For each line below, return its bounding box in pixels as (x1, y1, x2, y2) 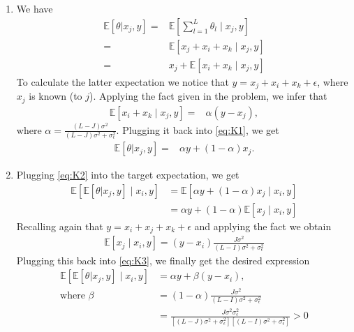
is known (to (29, 89, 82, 103)
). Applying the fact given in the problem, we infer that (89, 89, 327, 103)
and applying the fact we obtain (194, 218, 332, 233)
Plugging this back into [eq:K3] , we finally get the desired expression (16, 252, 310, 267)
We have (16, 1, 53, 15)
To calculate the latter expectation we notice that (16, 74, 229, 89)
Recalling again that (16, 218, 103, 233)
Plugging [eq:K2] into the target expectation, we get (16, 167, 239, 182)
